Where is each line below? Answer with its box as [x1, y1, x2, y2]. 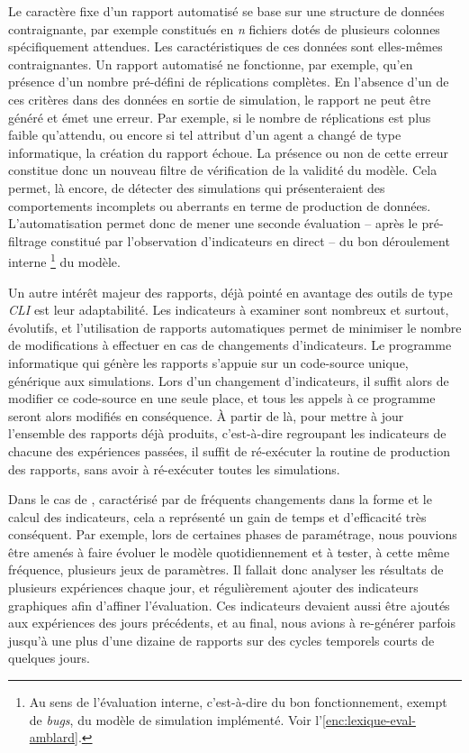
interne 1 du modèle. [8, 250, 121, 271]
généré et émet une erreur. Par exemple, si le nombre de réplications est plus [8, 107, 431, 126]
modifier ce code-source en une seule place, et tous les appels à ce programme [8, 389, 436, 408]
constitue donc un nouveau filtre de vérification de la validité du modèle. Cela [8, 161, 437, 179]
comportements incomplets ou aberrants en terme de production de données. [8, 196, 431, 215]
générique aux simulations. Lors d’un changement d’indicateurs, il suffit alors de [8, 371, 449, 390]
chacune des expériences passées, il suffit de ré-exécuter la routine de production [8, 441, 450, 460]
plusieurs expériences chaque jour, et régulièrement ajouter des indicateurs [8, 578, 419, 597]
